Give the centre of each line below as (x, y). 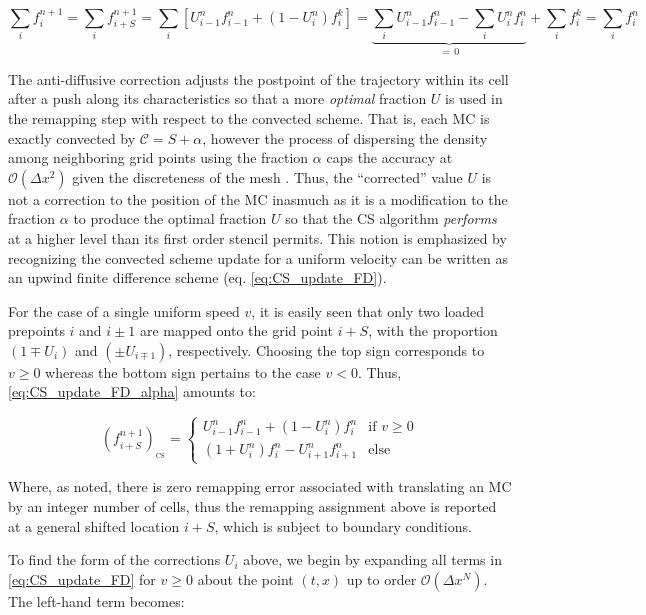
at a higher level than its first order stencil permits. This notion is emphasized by (257, 237)
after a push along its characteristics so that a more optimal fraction (217, 98)
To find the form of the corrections (114, 559)
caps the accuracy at (389, 157)
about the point (245, 578)
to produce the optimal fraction (170, 218)
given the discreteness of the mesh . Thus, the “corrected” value (267, 176)
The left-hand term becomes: (96, 600)
